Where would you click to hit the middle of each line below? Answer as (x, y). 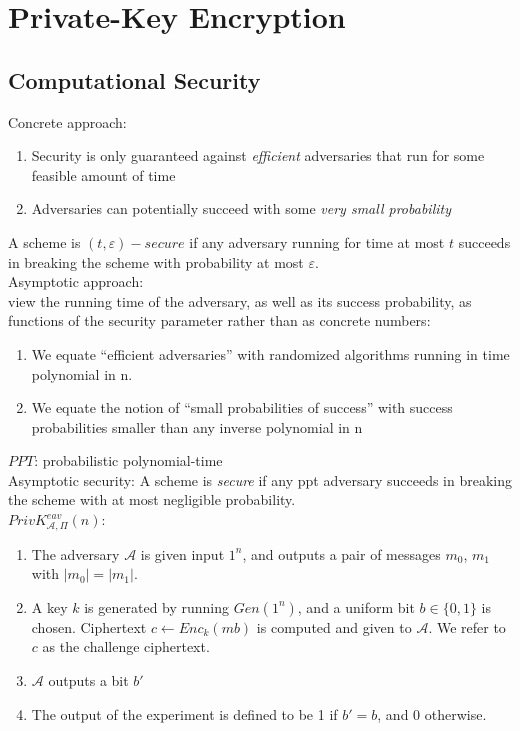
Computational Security (134, 79)
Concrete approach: (67, 121)
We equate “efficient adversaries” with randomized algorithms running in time (270, 353)
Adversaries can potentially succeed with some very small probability (241, 208)
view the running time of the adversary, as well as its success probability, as (240, 300)
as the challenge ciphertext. (126, 646)
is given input (182, 553)
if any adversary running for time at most (317, 241)
